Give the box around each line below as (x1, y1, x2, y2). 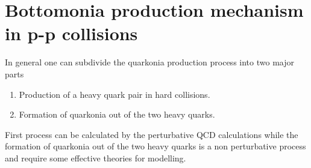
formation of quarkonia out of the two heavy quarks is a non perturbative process (5, 140, 306, 152)
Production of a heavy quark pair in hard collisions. (19, 88, 210, 100)
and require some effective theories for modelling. (5, 151, 186, 164)
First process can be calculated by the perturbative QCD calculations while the (5, 128, 298, 140)
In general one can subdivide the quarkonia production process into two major (5, 56, 294, 68)
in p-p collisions (5, 21, 138, 46)
